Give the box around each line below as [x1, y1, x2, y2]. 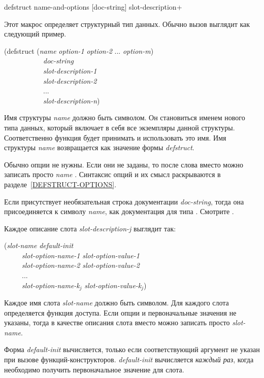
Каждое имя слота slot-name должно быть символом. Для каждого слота [4, 297, 229, 308]
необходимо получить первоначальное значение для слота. [4, 364, 184, 374]
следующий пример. [4, 28, 67, 39]
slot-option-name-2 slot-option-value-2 [22, 260, 140, 270]
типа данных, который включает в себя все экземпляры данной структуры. [4, 122, 235, 132]
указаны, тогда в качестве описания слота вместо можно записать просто [4, 317, 230, 328]
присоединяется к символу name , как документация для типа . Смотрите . [4, 206, 234, 217]
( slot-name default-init [4, 240, 74, 251]
